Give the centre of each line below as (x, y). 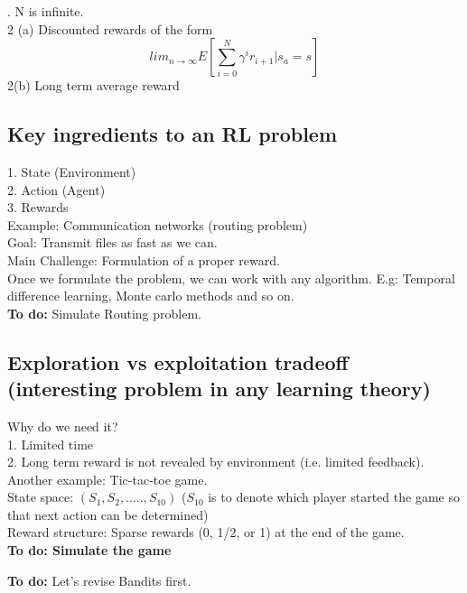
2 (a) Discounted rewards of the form (110, 28)
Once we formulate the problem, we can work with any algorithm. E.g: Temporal (231, 278)
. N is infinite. (46, 11)
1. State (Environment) (72, 171)
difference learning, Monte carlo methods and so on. (151, 296)
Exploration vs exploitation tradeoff (178, 361)
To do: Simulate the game (89, 550)
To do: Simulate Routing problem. (104, 313)
